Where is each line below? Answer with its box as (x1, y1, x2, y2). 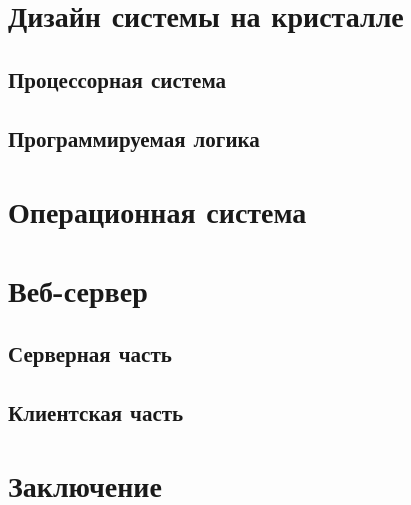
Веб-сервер (8, 269, 148, 310)
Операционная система (8, 191, 307, 232)
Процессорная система (8, 63, 227, 94)
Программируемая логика (8, 122, 260, 153)
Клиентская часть (8, 396, 184, 427)
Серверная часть (8, 338, 172, 369)
